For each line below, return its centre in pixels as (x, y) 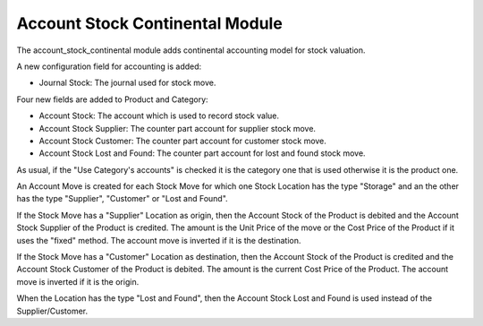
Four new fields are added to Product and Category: (113, 99)
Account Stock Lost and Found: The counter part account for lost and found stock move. (202, 153)
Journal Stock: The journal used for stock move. (127, 83)
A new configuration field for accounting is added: (109, 66)
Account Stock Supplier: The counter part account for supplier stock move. (178, 128)
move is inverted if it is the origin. (78, 281)
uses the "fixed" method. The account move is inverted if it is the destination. (159, 240)
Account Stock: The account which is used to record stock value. (159, 116)
